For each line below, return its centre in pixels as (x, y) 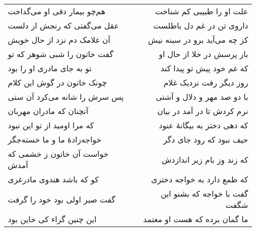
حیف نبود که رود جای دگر (206, 139)
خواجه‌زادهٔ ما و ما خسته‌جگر (55, 139)
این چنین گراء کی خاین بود (52, 219)
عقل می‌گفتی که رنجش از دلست (64, 25)
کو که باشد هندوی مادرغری (53, 179)
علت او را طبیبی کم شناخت (201, 11)
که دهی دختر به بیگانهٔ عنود (203, 125)
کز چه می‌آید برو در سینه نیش (198, 40)
